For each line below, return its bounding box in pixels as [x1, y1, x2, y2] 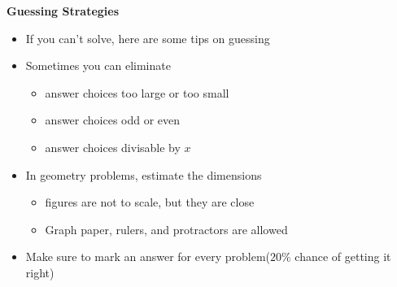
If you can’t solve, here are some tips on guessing [25, 29, 270, 46]
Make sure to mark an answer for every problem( [25, 248, 270, 265]
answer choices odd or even [45, 111, 181, 128]
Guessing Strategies [7, 2, 120, 19]
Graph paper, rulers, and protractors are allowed [45, 220, 288, 237]
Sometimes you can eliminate [25, 57, 171, 74]
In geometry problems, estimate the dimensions [25, 166, 262, 183]
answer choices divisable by [45, 138, 181, 155]
